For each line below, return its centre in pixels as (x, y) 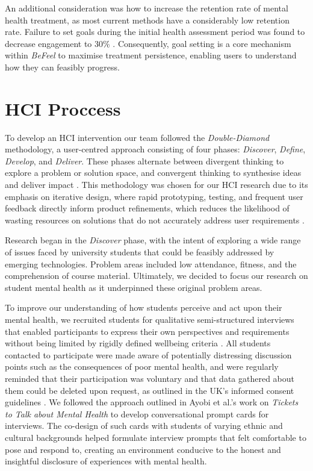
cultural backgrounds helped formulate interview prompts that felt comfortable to (156, 437)
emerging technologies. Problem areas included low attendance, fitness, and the (151, 264)
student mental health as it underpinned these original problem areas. (134, 287)
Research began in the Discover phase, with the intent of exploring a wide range (153, 240)
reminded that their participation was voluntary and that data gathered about (150, 378)
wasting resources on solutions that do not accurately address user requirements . (155, 220)
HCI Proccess (63, 108)
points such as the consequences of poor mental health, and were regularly (142, 367)
